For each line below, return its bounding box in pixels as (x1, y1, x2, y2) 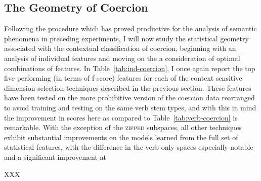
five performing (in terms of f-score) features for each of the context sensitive (4, 73, 242, 83)
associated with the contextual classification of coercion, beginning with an (4, 43, 236, 53)
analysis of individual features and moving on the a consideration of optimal (4, 52, 240, 63)
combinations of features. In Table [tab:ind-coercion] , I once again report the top (4, 63, 255, 73)
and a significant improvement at (4, 151, 106, 162)
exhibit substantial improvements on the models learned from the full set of (4, 132, 238, 142)
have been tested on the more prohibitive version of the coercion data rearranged (4, 92, 255, 103)
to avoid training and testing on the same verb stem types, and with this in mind (4, 102, 256, 112)
